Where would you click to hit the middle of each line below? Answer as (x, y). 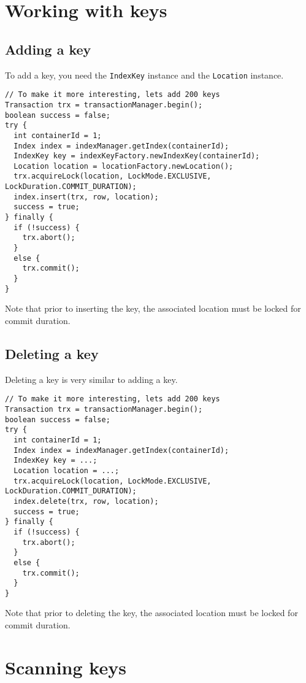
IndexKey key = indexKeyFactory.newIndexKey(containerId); (137, 156)
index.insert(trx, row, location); (86, 197)
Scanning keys (66, 667)
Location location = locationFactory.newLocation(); (124, 166)
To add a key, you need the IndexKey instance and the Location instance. (144, 75)
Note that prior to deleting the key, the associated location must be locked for (151, 613)
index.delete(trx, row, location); (86, 501)
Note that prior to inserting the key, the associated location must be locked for (153, 308)
